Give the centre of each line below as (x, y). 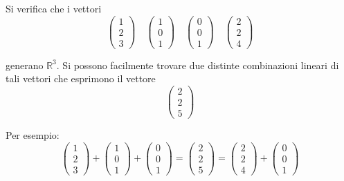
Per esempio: (33, 135)
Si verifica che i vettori (54, 8)
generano (25, 65)
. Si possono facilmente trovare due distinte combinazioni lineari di (198, 65)
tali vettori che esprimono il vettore (81, 78)
